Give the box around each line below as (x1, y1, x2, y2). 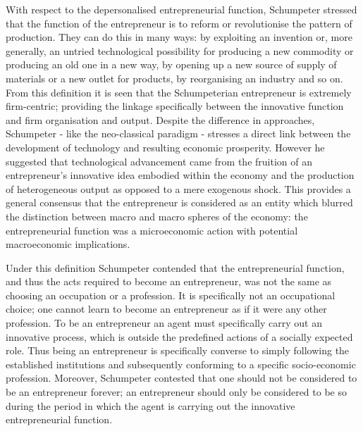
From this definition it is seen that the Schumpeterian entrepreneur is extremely (6, 85, 352, 99)
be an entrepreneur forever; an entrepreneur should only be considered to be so (6, 385, 347, 399)
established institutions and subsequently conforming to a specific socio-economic (6, 356, 356, 371)
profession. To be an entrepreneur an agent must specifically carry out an (6, 316, 322, 330)
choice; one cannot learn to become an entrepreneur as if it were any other (6, 301, 327, 316)
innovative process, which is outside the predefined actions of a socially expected (6, 329, 353, 344)
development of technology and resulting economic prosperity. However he (6, 139, 325, 154)
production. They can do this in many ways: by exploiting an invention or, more (6, 30, 352, 44)
